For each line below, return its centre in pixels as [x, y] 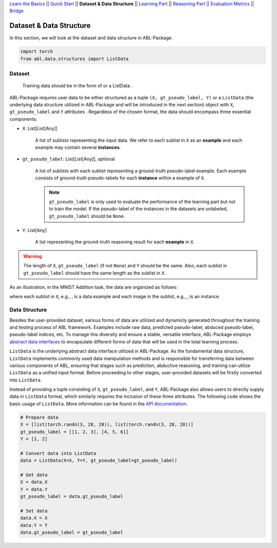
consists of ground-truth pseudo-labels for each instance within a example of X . [120, 178]
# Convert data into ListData [58, 453]
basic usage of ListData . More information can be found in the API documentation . [98, 404]
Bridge [17, 11]
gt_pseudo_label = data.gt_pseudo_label [72, 497]
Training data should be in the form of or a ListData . [77, 86]
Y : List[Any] [35, 230]
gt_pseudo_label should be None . [87, 216]
